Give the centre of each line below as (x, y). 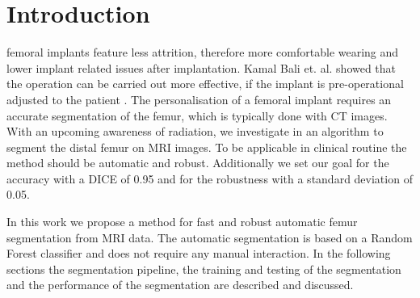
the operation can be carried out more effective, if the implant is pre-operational (205, 84)
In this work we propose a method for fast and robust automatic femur (182, 222)
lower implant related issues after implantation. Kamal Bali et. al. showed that (202, 67)
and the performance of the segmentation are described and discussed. (180, 285)
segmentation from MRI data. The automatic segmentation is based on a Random (210, 237)
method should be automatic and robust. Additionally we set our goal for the (198, 163)
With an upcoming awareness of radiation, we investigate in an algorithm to (195, 131)
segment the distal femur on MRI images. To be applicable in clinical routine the (207, 147)
